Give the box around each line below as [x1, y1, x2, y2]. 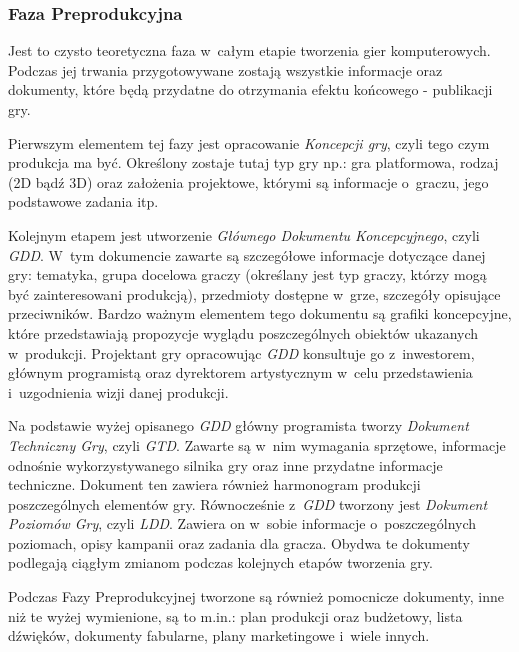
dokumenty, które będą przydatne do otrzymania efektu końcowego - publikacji [8, 79, 493, 100]
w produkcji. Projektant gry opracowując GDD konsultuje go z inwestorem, [8, 342, 475, 363]
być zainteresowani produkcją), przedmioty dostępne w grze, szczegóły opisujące [8, 283, 501, 304]
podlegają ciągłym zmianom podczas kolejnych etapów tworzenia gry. [8, 552, 433, 573]
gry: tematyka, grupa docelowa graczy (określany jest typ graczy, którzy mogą [8, 264, 487, 285]
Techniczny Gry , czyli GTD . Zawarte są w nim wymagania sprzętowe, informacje [8, 434, 506, 455]
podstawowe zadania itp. [8, 191, 159, 212]
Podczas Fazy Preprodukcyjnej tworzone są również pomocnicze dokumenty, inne [8, 586, 504, 607]
